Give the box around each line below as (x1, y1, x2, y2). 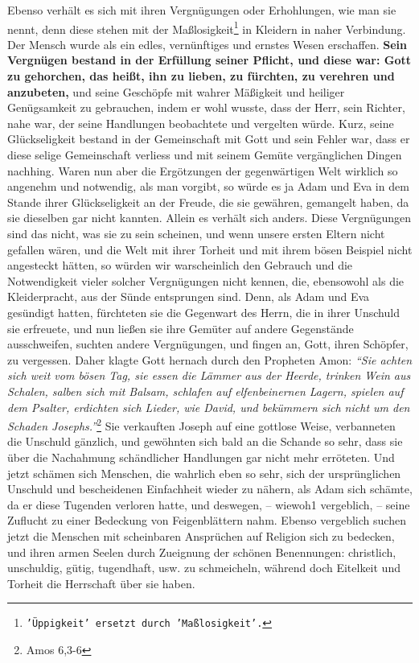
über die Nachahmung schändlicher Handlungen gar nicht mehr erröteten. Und (7, 448, 395, 465)
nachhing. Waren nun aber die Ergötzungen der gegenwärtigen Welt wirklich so (7, 162, 398, 179)
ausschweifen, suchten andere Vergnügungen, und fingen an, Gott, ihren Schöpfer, (7, 336, 409, 352)
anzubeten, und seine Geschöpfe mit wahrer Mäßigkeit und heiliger (7, 83, 345, 100)
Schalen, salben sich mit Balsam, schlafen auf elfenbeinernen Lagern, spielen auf (7, 382, 404, 399)
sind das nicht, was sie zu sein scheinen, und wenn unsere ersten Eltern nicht (7, 224, 385, 241)
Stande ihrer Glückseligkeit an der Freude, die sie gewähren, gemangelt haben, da (7, 193, 409, 210)
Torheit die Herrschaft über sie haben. (7, 574, 195, 591)
